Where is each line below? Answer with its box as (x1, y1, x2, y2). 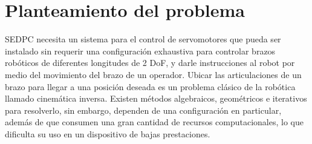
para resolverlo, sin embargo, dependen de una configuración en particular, (5, 103, 282, 116)
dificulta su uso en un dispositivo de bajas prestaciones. (5, 127, 210, 140)
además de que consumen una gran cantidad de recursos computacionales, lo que (5, 116, 304, 128)
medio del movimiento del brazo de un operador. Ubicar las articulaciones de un (5, 68, 302, 80)
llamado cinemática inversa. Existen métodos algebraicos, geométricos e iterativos (5, 92, 307, 105)
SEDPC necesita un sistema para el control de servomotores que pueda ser (5, 33, 281, 45)
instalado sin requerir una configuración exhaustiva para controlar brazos (5, 44, 276, 57)
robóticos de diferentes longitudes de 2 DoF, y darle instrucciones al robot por (5, 56, 295, 69)
